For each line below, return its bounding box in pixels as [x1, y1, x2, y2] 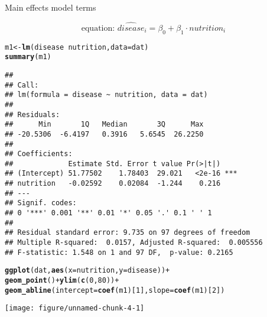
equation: [81, 24, 115, 33]
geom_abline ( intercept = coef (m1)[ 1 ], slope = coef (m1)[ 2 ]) [5, 286, 225, 295]
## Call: [5, 80, 39, 89]
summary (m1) [5, 53, 51, 62]
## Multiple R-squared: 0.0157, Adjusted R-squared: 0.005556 [5, 238, 263, 247]
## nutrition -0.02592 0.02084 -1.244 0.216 [5, 179, 221, 188]
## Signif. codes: [5, 199, 77, 208]
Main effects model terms [5, 1, 96, 13]
